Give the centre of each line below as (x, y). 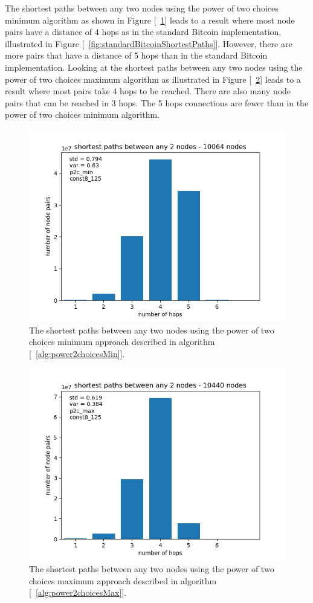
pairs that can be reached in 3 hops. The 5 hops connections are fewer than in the (157, 102)
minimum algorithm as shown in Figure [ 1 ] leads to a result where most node (150, 20)
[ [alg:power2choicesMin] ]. (77, 353)
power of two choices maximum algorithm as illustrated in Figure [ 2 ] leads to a (153, 79)
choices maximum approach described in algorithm (123, 580)
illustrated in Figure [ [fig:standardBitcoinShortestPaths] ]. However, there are (149, 43)
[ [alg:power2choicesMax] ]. (78, 592)
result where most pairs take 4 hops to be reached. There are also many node (148, 91)
